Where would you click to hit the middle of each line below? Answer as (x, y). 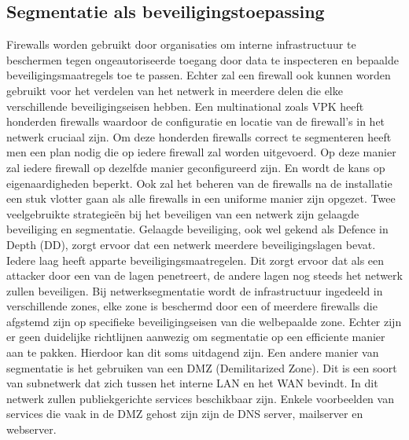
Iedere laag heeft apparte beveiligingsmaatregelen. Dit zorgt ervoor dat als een (195, 260)
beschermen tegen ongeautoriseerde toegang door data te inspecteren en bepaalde (203, 59)
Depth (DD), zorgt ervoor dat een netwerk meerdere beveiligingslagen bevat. (191, 244)
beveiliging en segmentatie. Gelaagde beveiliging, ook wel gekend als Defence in (197, 229)
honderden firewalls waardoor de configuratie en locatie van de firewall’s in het (196, 121)
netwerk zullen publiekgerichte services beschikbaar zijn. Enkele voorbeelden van (200, 398)
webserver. (31, 429)
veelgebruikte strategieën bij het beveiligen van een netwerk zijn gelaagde (183, 213)
